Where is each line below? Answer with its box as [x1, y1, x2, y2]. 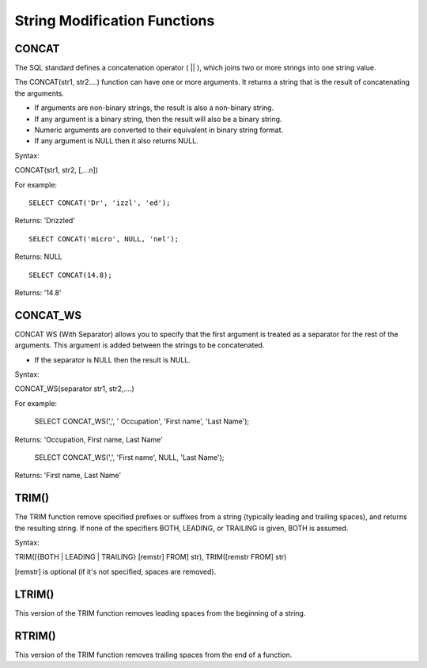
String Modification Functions [14, 12, 215, 29]
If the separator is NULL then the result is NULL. [34, 355, 191, 364]
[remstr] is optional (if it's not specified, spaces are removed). [14, 567, 217, 576]
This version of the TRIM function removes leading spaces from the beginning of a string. [14, 608, 306, 617]
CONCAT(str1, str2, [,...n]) [14, 165, 99, 175]
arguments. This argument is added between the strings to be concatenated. [14, 340, 265, 350]
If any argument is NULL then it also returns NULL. [34, 136, 199, 146]
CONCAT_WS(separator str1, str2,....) [14, 384, 134, 393]
